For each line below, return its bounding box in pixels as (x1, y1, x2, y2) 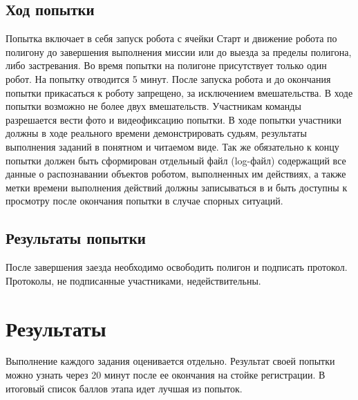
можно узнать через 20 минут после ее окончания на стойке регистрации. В (6, 368, 326, 382)
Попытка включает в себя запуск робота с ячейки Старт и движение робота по (6, 31, 337, 46)
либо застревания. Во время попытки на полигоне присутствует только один (6, 58, 327, 73)
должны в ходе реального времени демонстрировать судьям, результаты (6, 126, 307, 140)
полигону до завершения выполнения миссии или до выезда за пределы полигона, (6, 44, 352, 59)
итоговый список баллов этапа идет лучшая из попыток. (6, 381, 243, 395)
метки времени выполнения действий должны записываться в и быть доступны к (6, 180, 348, 194)
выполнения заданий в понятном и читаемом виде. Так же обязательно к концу (6, 139, 339, 153)
